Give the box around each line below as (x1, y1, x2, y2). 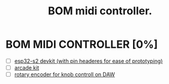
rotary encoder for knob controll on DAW (14, 71, 115, 78)
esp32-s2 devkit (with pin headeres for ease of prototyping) (14, 57, 163, 64)
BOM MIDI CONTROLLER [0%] (5, 38, 158, 51)
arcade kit (14, 64, 40, 71)
